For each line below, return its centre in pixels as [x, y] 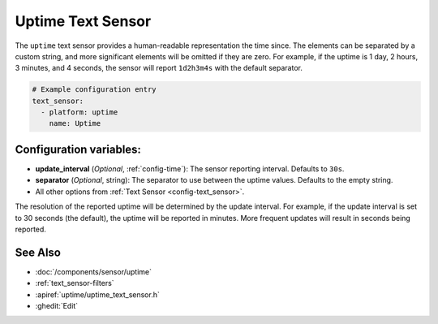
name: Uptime [75, 123]
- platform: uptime [79, 112]
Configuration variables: [78, 149]
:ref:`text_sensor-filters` [75, 283]
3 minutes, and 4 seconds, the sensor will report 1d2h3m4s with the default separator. [159, 68]
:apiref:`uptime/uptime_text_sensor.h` [97, 294]
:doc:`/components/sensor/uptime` [94, 271]
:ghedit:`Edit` [57, 306]
